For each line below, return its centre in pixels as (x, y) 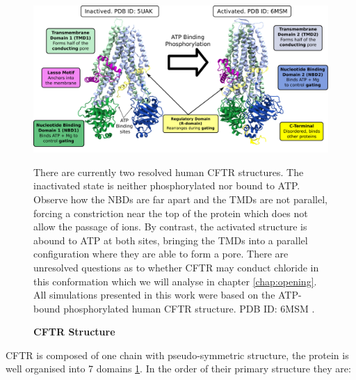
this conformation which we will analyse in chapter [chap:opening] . (175, 281)
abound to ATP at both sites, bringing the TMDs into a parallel (171, 240)
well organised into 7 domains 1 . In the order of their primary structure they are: (178, 369)
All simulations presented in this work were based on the (154, 295)
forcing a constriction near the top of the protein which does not (171, 213)
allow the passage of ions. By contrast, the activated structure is (170, 227)
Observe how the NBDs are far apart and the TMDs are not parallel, (180, 199)
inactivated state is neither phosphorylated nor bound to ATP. (167, 185)
